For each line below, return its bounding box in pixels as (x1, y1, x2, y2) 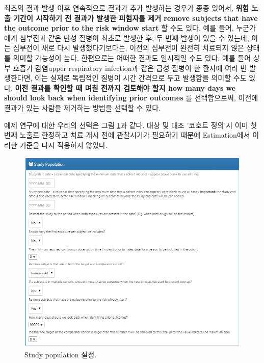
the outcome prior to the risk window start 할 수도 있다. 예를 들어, (4, 22, 234, 33)
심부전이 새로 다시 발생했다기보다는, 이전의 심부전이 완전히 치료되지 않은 (13, 42, 244, 53)
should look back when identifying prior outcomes (4, 92, 183, 103)
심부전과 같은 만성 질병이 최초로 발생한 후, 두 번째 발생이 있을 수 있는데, (19, 32, 249, 43)
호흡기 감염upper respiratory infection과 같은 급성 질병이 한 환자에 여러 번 (13, 62, 247, 73)
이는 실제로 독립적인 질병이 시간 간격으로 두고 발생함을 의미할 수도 (35, 72, 247, 83)
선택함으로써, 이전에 (194, 92, 258, 103)
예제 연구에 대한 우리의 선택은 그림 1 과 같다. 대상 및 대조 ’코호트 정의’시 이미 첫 (4, 119, 257, 130)
